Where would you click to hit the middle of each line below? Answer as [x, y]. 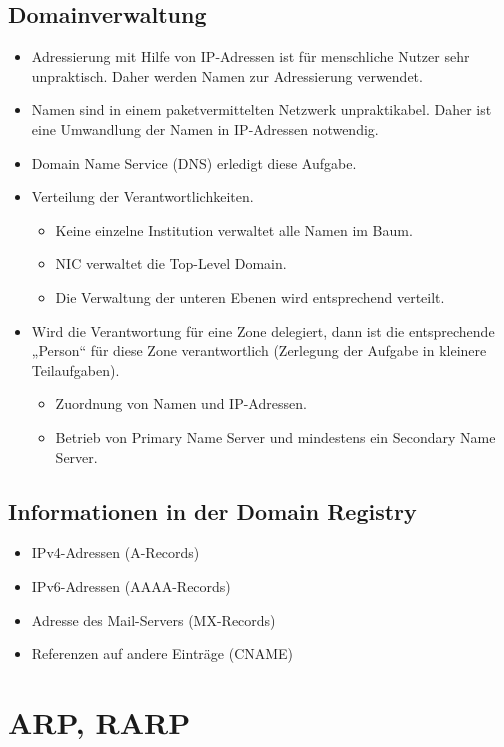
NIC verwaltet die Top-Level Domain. [171, 263]
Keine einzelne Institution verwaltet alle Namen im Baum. [234, 229]
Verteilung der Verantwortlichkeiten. [142, 196]
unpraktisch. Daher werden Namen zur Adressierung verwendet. [227, 75]
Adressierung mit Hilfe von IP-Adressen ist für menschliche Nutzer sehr [250, 56]
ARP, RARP [99, 721]
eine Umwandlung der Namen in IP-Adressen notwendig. [205, 128]
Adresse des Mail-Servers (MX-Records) [153, 619]
